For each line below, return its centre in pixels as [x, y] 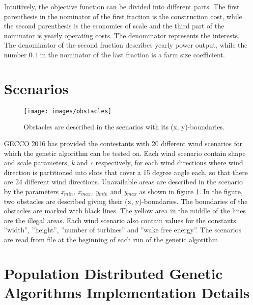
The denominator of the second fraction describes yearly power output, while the [126, 45]
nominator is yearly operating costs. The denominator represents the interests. [122, 35]
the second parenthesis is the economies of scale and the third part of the [114, 26]
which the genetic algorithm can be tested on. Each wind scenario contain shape [125, 153]
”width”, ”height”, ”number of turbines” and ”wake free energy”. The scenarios [123, 230]
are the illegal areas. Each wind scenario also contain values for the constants [120, 220]
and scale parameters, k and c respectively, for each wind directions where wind [124, 163]
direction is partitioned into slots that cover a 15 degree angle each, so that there [126, 172]
